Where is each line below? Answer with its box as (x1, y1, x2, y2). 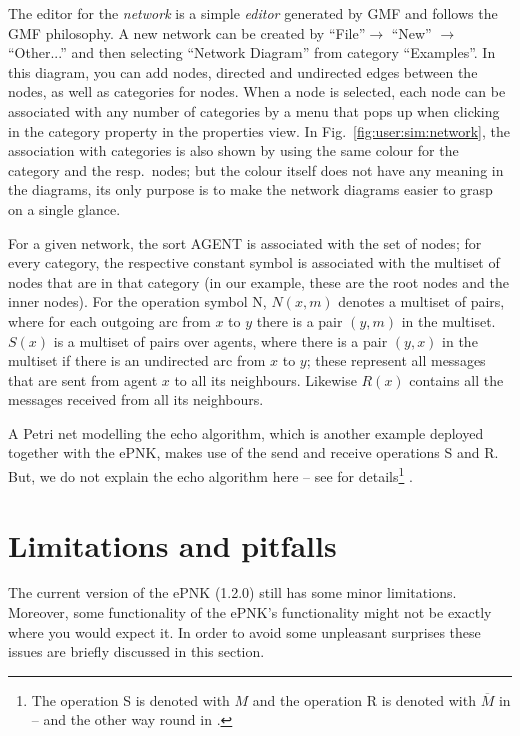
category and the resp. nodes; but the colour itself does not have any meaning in (8, 159, 504, 180)
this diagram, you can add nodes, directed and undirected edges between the (8, 61, 478, 82)
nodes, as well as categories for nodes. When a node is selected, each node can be (8, 81, 506, 102)
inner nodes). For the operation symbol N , (8, 291, 267, 312)
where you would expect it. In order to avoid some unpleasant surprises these (8, 621, 481, 642)
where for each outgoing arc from (8, 310, 211, 331)
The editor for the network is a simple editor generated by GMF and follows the (8, 3, 498, 23)
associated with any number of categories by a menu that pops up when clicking (8, 100, 500, 121)
